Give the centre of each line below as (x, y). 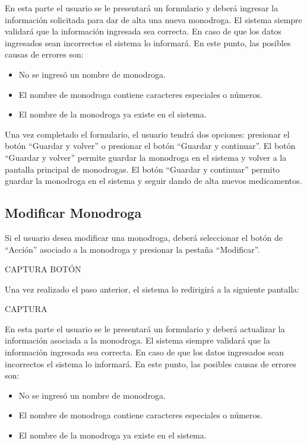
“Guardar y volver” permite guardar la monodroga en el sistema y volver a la (146, 157)
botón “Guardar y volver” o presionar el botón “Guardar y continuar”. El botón (150, 146)
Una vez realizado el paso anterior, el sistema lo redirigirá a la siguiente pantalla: (152, 289)
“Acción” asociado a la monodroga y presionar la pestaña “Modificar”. (132, 249)
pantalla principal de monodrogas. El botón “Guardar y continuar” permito (143, 169)
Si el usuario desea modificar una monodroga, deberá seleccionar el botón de (144, 237)
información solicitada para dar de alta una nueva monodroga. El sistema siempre (153, 19)
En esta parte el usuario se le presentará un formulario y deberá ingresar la (142, 8)
